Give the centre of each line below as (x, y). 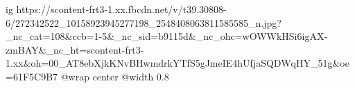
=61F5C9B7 (32, 76)
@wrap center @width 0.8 (115, 76)
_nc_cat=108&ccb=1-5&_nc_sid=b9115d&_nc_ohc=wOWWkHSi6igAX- (167, 36)
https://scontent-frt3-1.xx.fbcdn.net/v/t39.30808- (121, 9)
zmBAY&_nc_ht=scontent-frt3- (75, 49)
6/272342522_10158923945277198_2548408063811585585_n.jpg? (144, 22)
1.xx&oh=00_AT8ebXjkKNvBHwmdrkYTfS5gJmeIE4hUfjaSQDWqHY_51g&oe (177, 63)
